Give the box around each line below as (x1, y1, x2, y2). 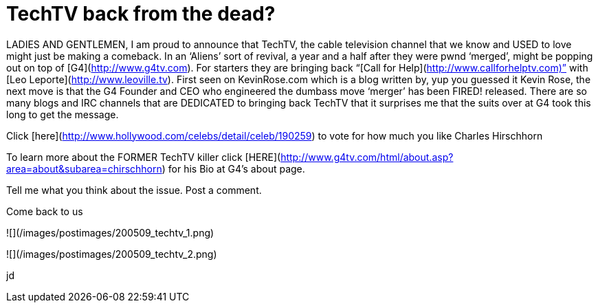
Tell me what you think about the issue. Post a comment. (6, 184, 262, 196)
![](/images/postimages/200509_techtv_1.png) (6, 226, 214, 239)
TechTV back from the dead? (6, 2, 276, 25)
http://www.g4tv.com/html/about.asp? (280, 151, 454, 163)
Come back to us (6, 205, 83, 217)
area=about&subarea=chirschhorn (6, 162, 162, 175)
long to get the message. (6, 108, 119, 120)
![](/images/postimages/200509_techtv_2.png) (6, 247, 217, 260)
